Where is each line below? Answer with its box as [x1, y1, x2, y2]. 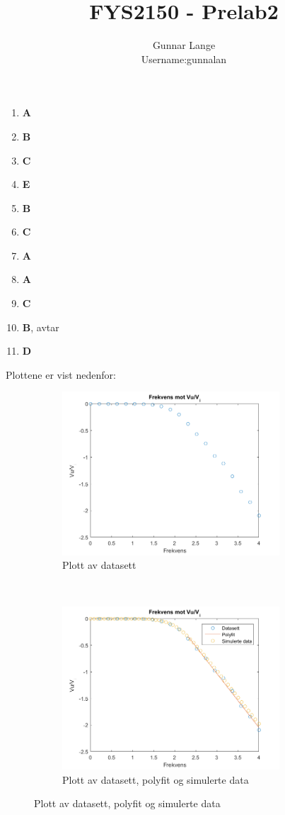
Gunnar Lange [152, 38, 216, 52]
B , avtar [22, 319, 59, 334]
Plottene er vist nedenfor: [6, 367, 116, 382]
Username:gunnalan [141, 51, 227, 66]
